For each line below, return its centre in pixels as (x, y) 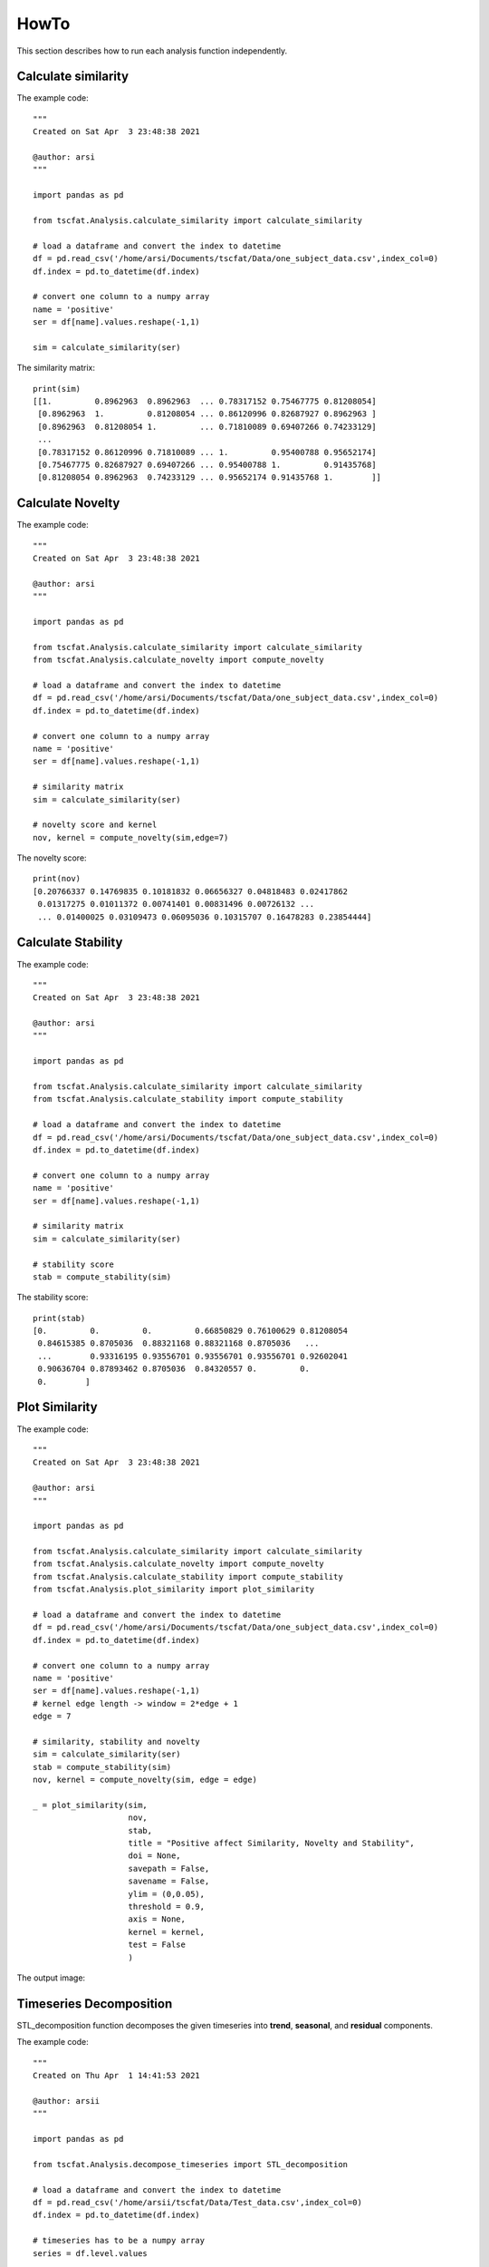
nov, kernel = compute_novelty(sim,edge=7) (131, 837)
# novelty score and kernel (95, 825)
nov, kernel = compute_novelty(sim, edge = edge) (145, 1780)
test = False (157, 1945)
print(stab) (59, 1318)
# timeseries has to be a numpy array (119, 2241)
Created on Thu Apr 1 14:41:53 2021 (117, 2076)
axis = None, (157, 1919)
